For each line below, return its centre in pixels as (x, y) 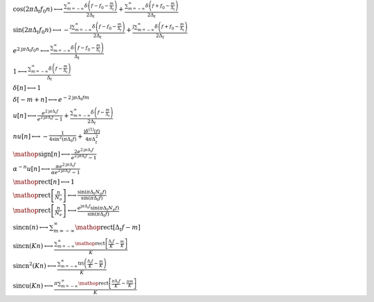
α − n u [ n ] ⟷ (32, 168)
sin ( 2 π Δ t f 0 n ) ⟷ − (41, 30)
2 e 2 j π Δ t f (83, 151)
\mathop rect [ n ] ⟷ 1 (44, 182)
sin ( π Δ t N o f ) (92, 193)
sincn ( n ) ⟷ (30, 227)
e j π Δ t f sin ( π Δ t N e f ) (98, 207)
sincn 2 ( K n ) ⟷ (35, 265)
